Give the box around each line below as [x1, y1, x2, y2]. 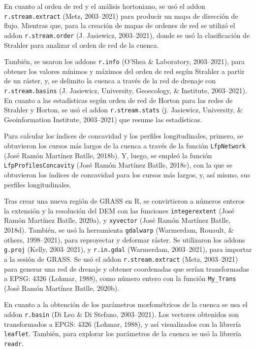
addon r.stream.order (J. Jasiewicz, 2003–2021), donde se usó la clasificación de [4, 30, 250, 40]
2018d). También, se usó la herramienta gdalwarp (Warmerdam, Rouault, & [4, 225, 234, 235]
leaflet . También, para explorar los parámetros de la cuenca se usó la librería [4, 328, 241, 339]
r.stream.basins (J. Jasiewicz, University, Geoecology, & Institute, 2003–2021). [4, 85, 247, 95]
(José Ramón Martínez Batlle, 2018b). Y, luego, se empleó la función [4, 150, 212, 160]
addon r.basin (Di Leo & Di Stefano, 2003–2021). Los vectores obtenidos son [4, 309, 239, 319]
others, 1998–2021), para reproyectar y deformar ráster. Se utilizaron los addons [4, 234, 245, 245]
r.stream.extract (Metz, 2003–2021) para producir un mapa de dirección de [4, 10, 238, 21]
